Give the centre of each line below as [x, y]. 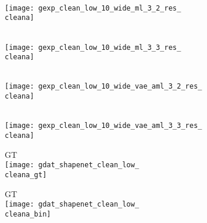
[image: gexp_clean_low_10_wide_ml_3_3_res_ [93, 47]
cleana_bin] [28, 214]
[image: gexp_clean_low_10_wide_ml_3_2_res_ [93, 8]
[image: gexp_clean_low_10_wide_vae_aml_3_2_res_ [103, 87]
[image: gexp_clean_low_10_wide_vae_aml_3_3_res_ [103, 126]
